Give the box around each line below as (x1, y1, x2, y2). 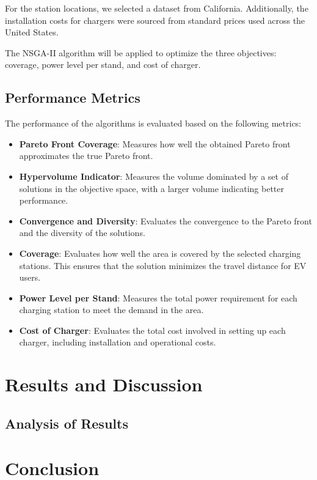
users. (19, 271, 41, 284)
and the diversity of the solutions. (19, 226, 145, 239)
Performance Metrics (5, 88, 140, 107)
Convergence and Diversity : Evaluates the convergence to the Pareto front (19, 214, 312, 227)
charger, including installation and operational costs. (19, 336, 216, 349)
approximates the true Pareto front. (19, 149, 153, 162)
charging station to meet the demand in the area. (19, 303, 204, 316)
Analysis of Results (5, 413, 128, 432)
